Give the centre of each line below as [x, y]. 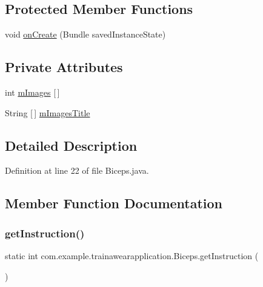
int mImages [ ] [32, 92]
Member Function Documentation [114, 203]
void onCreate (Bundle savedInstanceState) [85, 34]
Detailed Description [71, 145]
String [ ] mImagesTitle [48, 112]
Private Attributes [64, 67]
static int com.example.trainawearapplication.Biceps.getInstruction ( [132, 255]
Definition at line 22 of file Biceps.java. [77, 170]
